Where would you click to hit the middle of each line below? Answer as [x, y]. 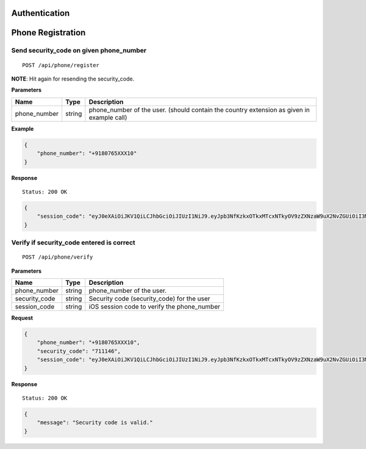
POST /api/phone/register [61, 65]
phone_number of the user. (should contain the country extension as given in [199, 110]
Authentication [41, 13]
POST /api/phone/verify [58, 257]
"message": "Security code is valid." [95, 423]
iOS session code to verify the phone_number [155, 307]
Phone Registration [48, 33]
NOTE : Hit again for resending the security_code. [73, 79]
